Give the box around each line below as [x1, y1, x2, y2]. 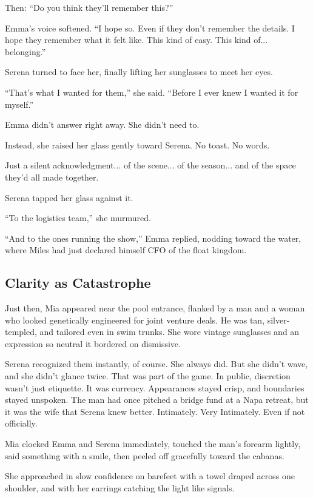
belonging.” [5, 45, 46, 58]
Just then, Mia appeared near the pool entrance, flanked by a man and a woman [5, 302, 305, 314]
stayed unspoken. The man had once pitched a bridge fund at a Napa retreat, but [5, 393, 309, 406]
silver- [267, 313, 290, 326]
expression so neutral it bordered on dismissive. [5, 337, 181, 350]
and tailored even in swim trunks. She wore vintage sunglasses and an [39, 325, 300, 338]
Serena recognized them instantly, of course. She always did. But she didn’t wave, [5, 357, 308, 370]
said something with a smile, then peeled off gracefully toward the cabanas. [5, 449, 284, 462]
